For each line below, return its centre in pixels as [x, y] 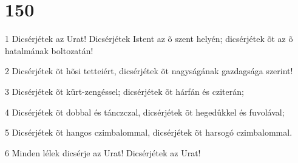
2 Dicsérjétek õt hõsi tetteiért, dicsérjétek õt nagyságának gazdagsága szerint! [149, 71]
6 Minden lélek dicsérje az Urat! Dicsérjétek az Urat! [103, 152]
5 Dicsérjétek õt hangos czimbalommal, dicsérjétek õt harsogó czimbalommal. [149, 132]
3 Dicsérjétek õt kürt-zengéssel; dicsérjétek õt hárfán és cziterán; [124, 91]
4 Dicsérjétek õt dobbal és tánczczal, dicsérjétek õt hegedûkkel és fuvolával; [145, 112]
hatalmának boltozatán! [49, 50]
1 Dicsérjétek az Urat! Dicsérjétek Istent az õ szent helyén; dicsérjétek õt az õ [149, 39]
